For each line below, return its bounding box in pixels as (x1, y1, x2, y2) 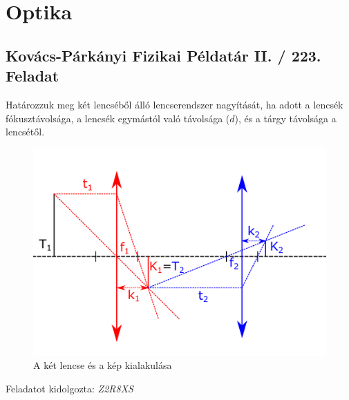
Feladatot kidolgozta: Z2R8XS (6, 381, 133, 395)
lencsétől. (6, 124, 45, 139)
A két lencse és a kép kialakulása (33, 358, 172, 372)
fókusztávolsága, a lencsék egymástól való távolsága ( (6, 111, 230, 125)
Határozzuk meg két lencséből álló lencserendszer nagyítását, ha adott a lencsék (6, 97, 343, 111)
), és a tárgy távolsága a (234, 111, 337, 125)
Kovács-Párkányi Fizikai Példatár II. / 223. (6, 44, 321, 66)
